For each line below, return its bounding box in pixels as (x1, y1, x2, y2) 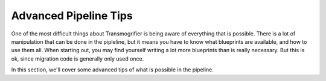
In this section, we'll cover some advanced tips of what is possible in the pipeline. (11, 66, 214, 73)
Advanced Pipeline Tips (11, 9, 133, 22)
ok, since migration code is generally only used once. (11, 55, 144, 62)
